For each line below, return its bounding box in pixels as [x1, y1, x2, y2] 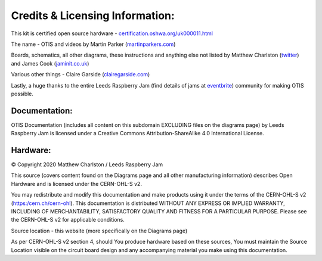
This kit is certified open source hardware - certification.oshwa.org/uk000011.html [11, 30, 213, 37]
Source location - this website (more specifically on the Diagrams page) [11, 227, 188, 234]
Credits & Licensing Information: [11, 9, 175, 22]
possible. [11, 90, 34, 97]
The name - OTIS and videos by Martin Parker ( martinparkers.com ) [11, 41, 176, 48]
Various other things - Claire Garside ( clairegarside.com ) [11, 71, 150, 78]
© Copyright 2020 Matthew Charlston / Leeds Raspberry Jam [11, 161, 163, 168]
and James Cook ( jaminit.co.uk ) [11, 60, 89, 67]
